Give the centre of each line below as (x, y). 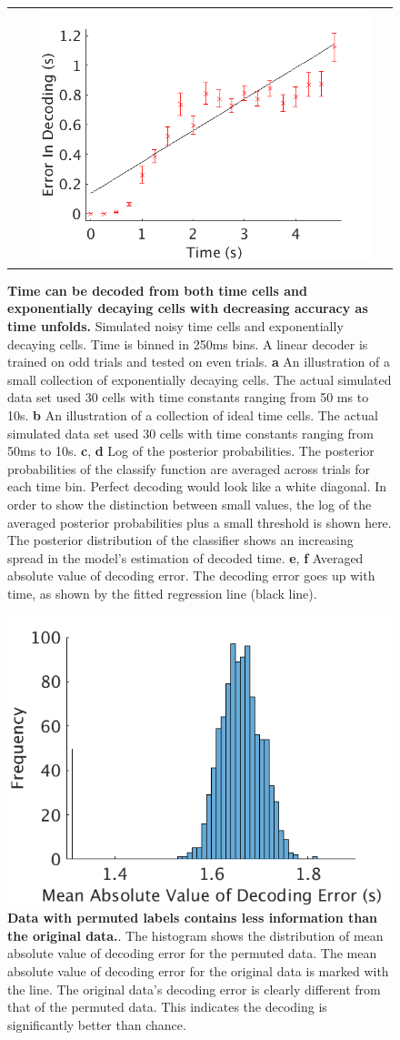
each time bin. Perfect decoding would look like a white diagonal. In (197, 486)
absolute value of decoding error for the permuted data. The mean (192, 953)
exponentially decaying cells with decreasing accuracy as (188, 308)
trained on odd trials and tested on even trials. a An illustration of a (199, 362)
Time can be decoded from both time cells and (158, 290)
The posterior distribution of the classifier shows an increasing (180, 540)
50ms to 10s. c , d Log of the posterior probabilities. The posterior (191, 451)
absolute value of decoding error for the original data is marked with (198, 970)
